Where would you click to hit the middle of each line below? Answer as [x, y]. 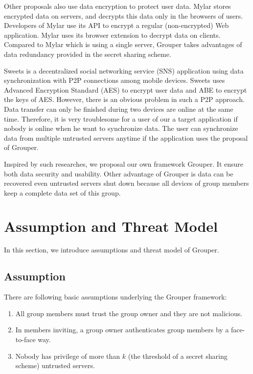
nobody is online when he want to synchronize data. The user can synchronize [121, 128]
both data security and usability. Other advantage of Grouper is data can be [119, 173]
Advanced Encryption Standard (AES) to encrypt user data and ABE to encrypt [126, 89]
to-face [25, 339]
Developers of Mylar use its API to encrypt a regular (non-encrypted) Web [116, 25]
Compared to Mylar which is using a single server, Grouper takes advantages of [123, 44]
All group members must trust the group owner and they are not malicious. [129, 313]
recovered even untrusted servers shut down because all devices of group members [126, 183]
